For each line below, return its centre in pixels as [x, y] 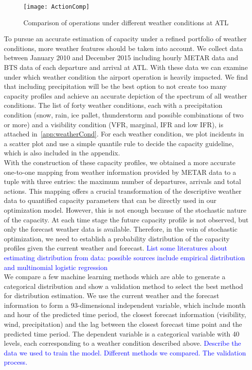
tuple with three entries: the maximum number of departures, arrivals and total [123, 181]
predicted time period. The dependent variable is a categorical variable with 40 [122, 333]
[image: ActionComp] [57, 7]
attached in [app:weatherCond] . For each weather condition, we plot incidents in [124, 134]
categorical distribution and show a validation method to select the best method [124, 286]
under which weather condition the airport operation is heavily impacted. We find [126, 76]
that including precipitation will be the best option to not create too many [115, 86]
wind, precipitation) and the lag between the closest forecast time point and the [123, 324]
